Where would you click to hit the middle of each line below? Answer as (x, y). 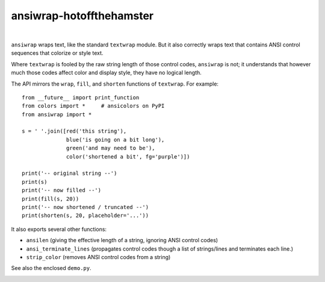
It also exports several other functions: (59, 229)
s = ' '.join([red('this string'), (74, 131)
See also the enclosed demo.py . (51, 268)
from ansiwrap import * (57, 114)
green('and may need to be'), (111, 148)
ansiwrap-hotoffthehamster (82, 16)
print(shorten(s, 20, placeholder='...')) (85, 216)
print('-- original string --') (70, 174)
